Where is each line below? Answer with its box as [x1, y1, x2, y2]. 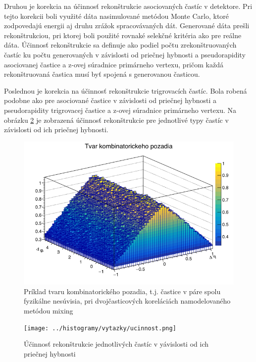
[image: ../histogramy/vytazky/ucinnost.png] [24, 324, 176, 332]
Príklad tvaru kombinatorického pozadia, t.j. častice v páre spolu [24, 286, 221, 296]
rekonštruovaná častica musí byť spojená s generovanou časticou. [4, 69, 200, 79]
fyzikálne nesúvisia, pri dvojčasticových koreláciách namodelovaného [24, 296, 231, 306]
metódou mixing [24, 306, 73, 316]
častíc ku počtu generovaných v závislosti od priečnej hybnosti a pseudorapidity [4, 49, 246, 59]
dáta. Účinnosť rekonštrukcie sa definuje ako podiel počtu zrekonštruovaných [4, 40, 237, 50]
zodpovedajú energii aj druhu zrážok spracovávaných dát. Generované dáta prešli [4, 20, 250, 31]
